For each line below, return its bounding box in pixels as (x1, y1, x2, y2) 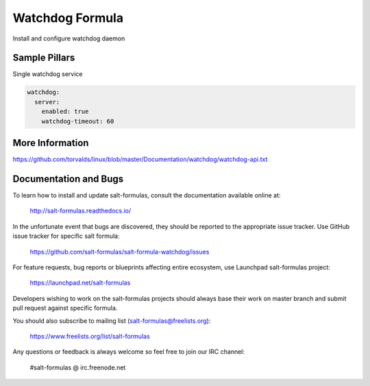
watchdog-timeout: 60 (41, 117, 114, 125)
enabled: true (41, 108, 89, 116)
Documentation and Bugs (12, 173, 123, 184)
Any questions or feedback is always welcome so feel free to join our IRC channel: (12, 348, 245, 356)
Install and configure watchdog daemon (12, 34, 125, 43)
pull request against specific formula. (12, 304, 118, 312)
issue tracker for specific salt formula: (12, 232, 120, 240)
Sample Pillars (12, 52, 75, 64)
